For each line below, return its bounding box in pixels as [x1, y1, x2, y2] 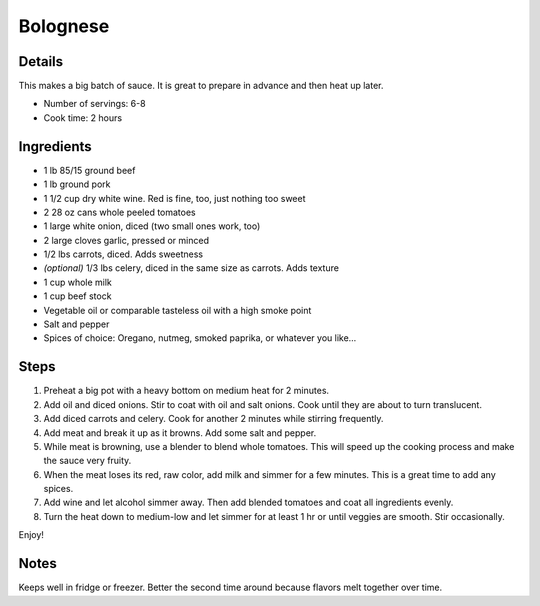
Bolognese [18, 15, 110, 37]
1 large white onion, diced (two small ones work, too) [43, 220, 261, 232]
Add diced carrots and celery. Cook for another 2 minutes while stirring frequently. [43, 413, 384, 425]
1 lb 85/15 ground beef [43, 164, 136, 176]
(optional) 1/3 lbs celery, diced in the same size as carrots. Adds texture [43, 262, 340, 274]
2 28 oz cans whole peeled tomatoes [43, 206, 196, 218]
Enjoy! [18, 529, 45, 541]
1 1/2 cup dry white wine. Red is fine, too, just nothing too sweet [43, 192, 306, 204]
